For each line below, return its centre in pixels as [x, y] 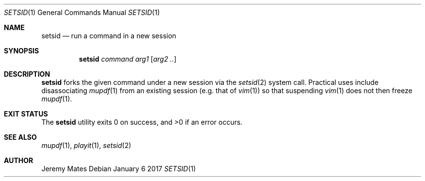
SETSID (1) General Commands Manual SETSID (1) [82, 12]
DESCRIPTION [27, 74]
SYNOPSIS [22, 51]
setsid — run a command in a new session [109, 36]
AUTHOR [19, 160]
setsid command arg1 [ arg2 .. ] [128, 59]
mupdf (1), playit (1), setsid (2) [86, 145]
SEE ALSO [20, 137]
